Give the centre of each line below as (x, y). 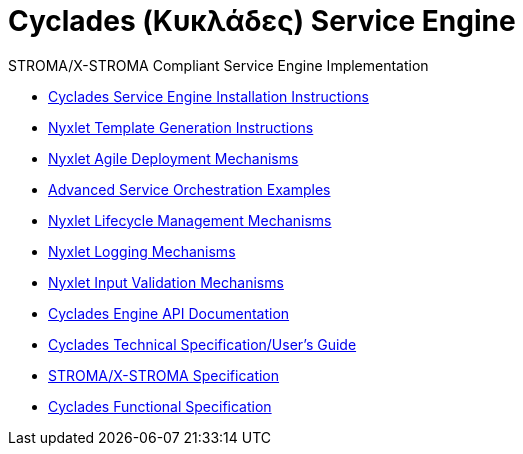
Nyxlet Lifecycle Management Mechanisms (190, 220)
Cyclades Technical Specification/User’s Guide (202, 344)
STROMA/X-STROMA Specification (164, 375)
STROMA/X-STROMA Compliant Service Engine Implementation (218, 65)
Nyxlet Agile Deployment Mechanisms (173, 158)
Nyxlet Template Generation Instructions (181, 127)
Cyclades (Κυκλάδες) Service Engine (262, 21)
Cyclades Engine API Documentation (169, 313)
